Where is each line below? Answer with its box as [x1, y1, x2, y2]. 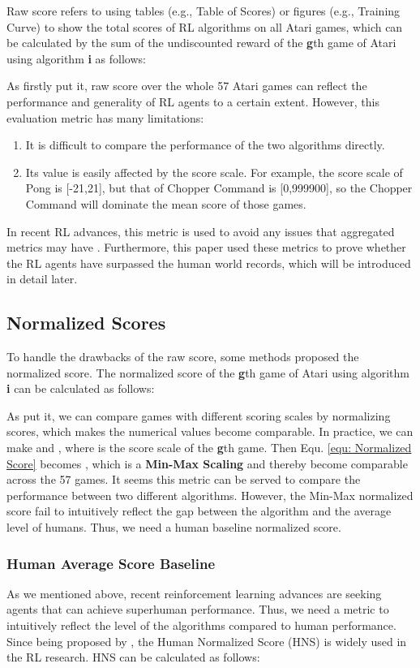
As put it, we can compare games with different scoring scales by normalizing [6, 407, 391, 424]
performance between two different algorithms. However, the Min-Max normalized [6, 486, 414, 503]
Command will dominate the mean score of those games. [25, 195, 306, 212]
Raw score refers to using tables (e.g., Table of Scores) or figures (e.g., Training [6, 2, 401, 19]
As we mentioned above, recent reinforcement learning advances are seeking [6, 584, 382, 601]
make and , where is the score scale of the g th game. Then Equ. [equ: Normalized [6, 439, 412, 456]
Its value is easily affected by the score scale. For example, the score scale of [25, 163, 403, 180]
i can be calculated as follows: [6, 380, 155, 397]
